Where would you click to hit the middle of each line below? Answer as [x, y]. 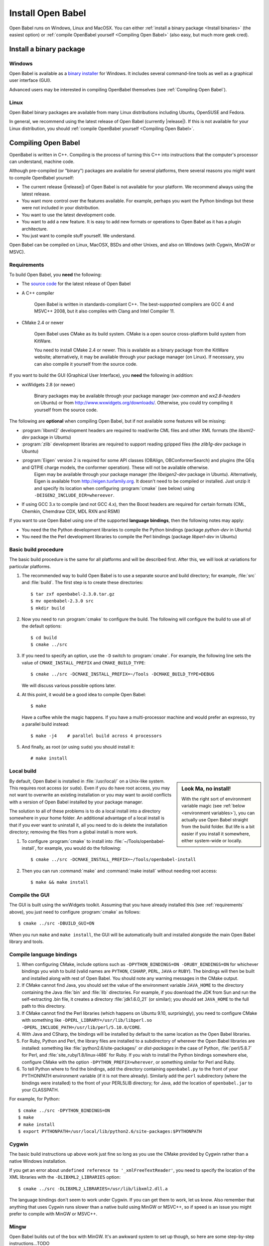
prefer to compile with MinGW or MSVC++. [53, 1214]
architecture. [35, 229]
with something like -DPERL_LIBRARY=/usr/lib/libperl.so [87, 1020]
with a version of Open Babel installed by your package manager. [76, 802]
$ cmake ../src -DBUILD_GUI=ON [56, 924]
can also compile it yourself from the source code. [86, 364]
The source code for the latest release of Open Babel [76, 284]
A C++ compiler [38, 293]
